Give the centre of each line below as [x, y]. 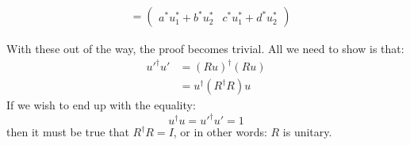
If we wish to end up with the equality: [101, 105]
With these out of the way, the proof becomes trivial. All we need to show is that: [205, 49]
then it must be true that [68, 132]
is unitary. [307, 132]
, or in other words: [220, 132]
